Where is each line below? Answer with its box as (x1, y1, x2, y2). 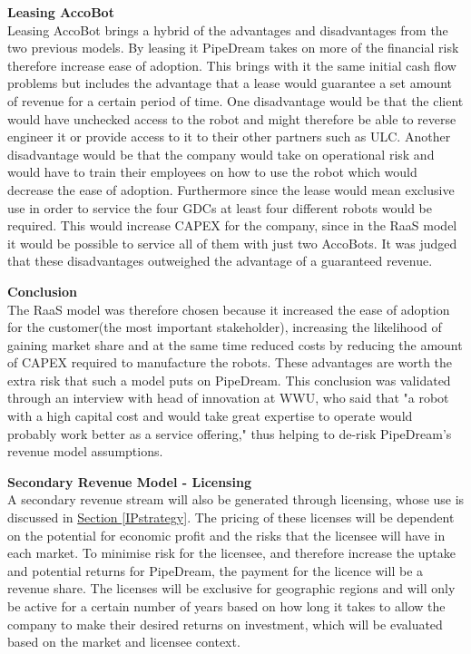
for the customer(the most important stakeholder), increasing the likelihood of (7, 317, 442, 337)
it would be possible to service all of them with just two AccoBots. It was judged (7, 233, 457, 252)
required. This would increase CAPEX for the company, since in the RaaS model (7, 216, 457, 235)
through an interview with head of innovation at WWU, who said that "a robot (7, 388, 449, 407)
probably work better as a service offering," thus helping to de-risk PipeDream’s (7, 424, 452, 443)
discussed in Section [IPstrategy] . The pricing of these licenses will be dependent (7, 508, 455, 527)
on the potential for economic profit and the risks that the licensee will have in (7, 525, 446, 544)
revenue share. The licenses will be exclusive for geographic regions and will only (7, 579, 456, 598)
